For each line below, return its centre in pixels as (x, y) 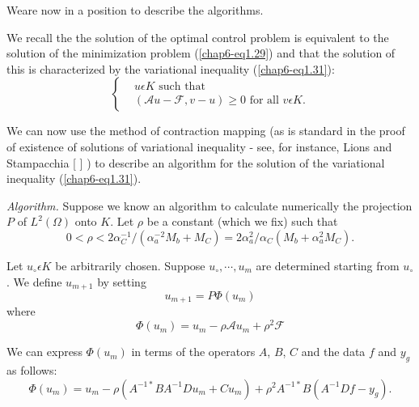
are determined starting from (328, 265)
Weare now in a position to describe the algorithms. (135, 10)
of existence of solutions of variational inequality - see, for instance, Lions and (199, 146)
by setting (122, 281)
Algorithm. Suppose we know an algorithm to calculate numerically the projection (209, 205)
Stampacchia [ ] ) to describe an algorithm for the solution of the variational (196, 162)
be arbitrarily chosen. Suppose (130, 265)
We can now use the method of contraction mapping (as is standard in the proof (206, 131)
